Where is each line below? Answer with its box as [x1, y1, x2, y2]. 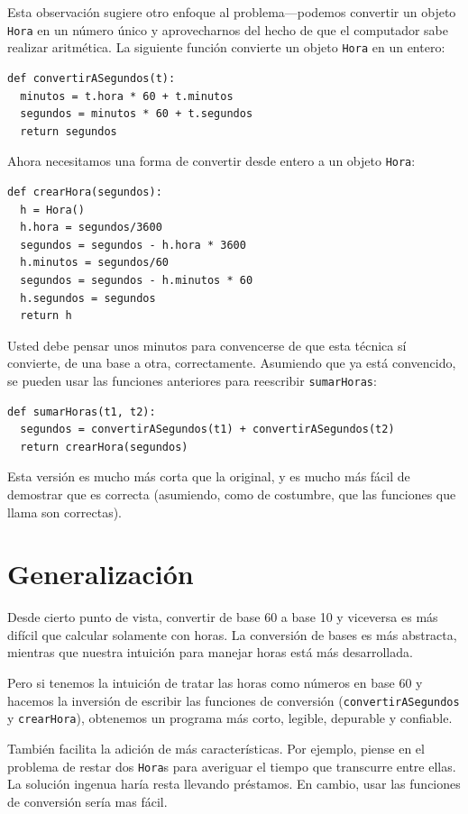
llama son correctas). [7, 502, 122, 521]
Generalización [7, 555, 194, 592]
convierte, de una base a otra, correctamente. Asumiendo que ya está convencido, [7, 353, 456, 372]
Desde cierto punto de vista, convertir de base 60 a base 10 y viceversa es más [7, 608, 438, 627]
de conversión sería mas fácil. [7, 791, 168, 810]
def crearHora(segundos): [7, 185, 162, 198]
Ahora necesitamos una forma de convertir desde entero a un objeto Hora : [7, 151, 416, 170]
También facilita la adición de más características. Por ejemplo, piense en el [7, 738, 425, 757]
